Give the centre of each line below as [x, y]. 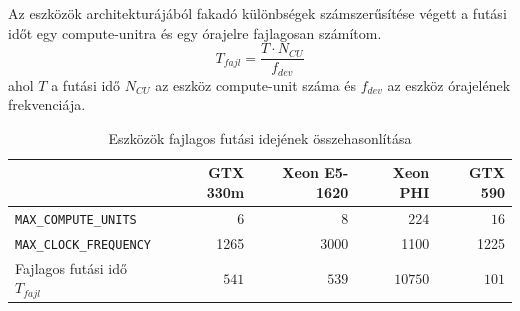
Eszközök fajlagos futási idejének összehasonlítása [260, 137]
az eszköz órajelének [449, 84]
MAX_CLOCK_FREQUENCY [83, 244]
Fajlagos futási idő [71, 267]
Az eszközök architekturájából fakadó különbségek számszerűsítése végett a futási [257, 13]
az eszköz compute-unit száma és [256, 84]
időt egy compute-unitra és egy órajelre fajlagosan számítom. [195, 32]
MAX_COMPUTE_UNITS [76, 219]
